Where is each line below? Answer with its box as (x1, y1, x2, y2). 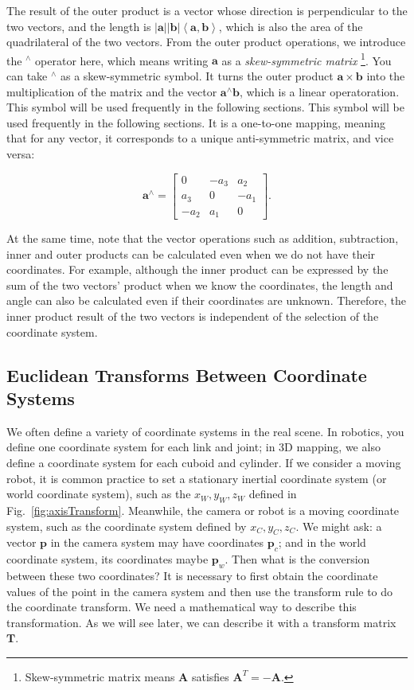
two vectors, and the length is (6, 18, 151, 34)
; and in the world (278, 534, 366, 551)
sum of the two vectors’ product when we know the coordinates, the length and (6, 276, 393, 293)
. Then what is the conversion (225, 551, 370, 567)
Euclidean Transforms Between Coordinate (6, 362, 367, 387)
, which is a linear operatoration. (239, 83, 400, 99)
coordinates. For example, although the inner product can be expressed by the (6, 261, 389, 278)
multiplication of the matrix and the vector (6, 83, 217, 99)
